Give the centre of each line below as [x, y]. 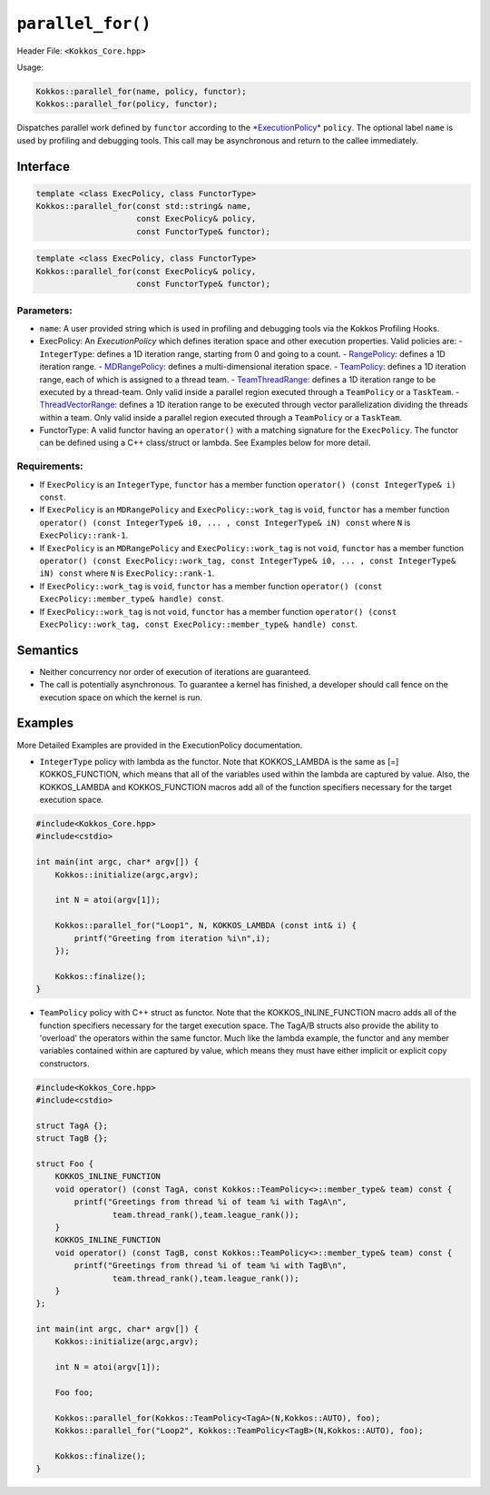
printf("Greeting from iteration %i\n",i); [172, 938]
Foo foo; [74, 1393]
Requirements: [50, 466]
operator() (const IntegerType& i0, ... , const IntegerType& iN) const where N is [225, 522]
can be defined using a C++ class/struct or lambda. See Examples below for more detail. [205, 443]
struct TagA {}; [72, 1125]
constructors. [64, 1064]
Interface [43, 167]
